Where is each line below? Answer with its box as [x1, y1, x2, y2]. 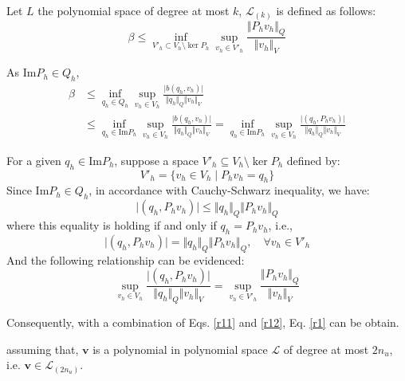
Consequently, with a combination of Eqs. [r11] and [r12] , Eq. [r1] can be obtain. [6, 314, 399, 331]
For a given [6, 151, 61, 168]
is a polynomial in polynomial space [92, 340, 268, 357]
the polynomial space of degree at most [37, 2, 230, 18]
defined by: [286, 151, 340, 168]
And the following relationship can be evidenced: [6, 251, 245, 268]
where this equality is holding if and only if [6, 217, 217, 234]
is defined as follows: [276, 2, 376, 18]
